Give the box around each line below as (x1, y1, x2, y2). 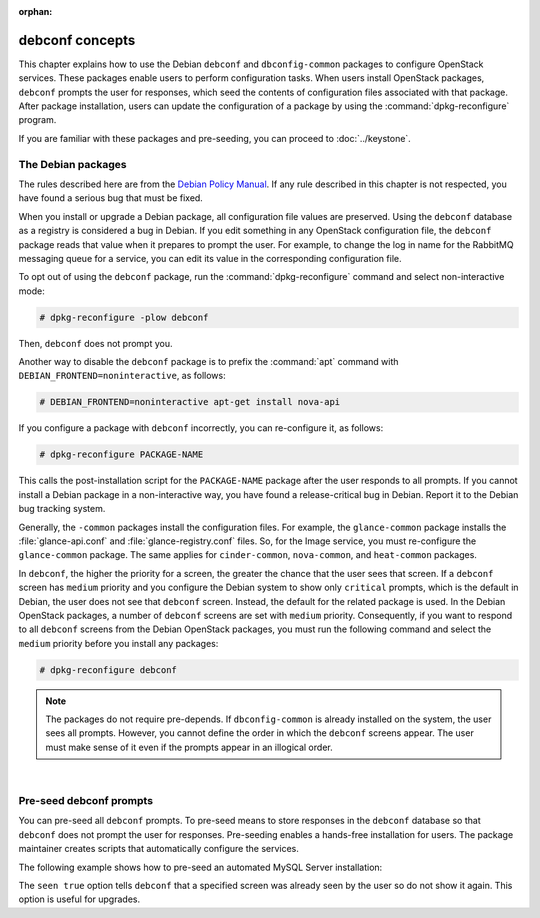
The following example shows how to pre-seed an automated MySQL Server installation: (18, 861, 383, 873)
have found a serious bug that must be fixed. (18, 192, 204, 204)
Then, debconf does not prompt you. (18, 337, 173, 349)
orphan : (18, 6, 53, 17)
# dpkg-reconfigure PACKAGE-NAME (39, 449, 204, 460)
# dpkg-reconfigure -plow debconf (39, 311, 209, 323)
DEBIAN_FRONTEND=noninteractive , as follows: (18, 370, 227, 382)
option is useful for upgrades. (18, 893, 140, 905)
